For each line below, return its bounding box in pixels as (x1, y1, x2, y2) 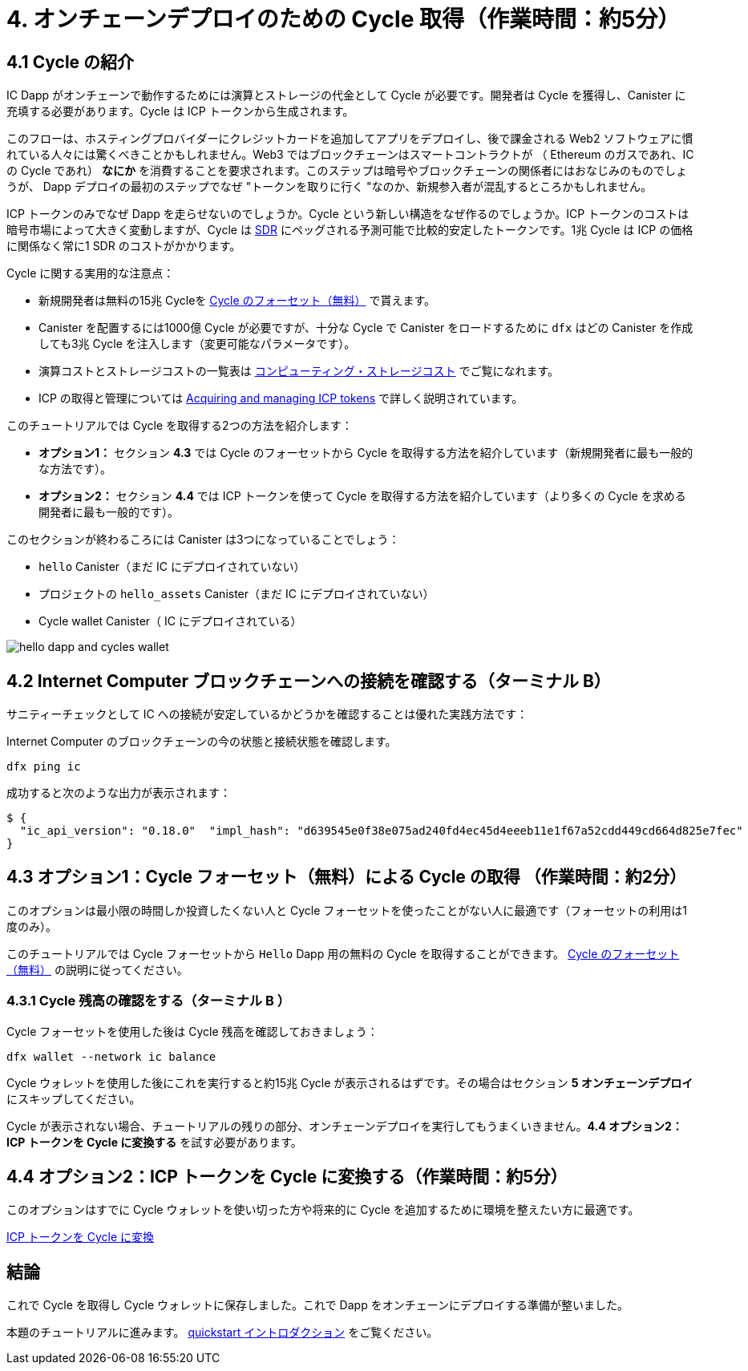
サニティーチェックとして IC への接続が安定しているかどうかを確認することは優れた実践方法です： (6, 707, 528, 722)
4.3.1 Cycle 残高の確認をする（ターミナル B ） (6, 993, 291, 1009)
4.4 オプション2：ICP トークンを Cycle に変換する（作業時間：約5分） (6, 1167, 568, 1187)
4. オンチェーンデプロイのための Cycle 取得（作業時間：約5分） (6, 6, 681, 33)
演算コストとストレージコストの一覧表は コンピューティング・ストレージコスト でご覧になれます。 (38, 364, 560, 378)
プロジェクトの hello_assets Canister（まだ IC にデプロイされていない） (38, 587, 435, 601)
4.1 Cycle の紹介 (6, 51, 135, 72)
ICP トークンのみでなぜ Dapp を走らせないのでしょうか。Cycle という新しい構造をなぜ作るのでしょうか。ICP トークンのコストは (6, 207, 689, 221)
